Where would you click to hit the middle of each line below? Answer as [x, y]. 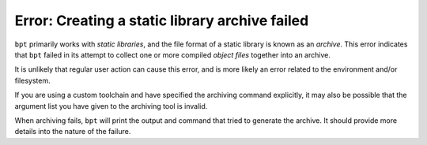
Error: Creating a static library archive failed [162, 20]
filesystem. [32, 80]
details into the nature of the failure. [73, 132]
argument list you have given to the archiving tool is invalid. [111, 106]
